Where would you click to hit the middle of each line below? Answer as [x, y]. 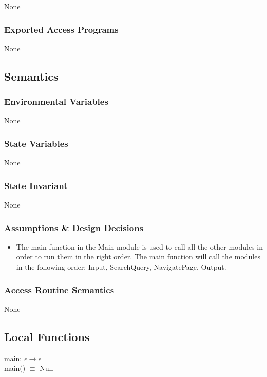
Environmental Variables [56, 101]
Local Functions [47, 336]
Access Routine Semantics [59, 289]
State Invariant [36, 185]
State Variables [36, 143]
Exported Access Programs [61, 29]
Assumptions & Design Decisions [74, 227]
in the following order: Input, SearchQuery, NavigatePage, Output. [121, 267]
